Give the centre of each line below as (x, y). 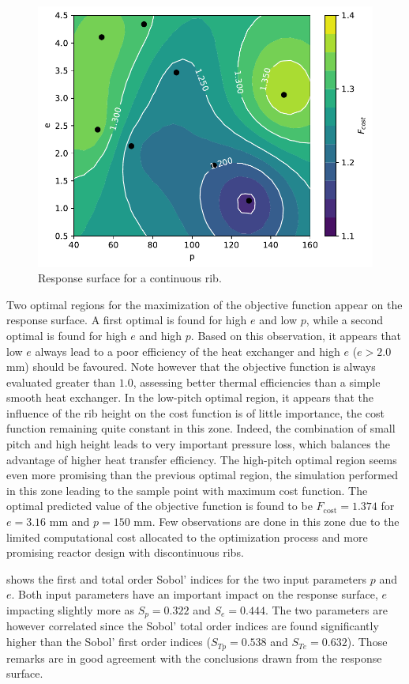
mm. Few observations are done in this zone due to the (266, 522)
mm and (69, 522)
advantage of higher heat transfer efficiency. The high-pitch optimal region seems (202, 459)
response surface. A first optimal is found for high (127, 320)
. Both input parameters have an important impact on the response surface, (195, 594)
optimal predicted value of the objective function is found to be (159, 506)
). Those (367, 642)
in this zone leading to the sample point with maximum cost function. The (187, 490)
